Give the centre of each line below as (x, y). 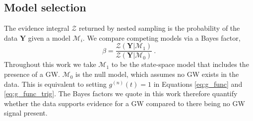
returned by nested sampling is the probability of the (159, 28)
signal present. (26, 113)
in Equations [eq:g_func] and (198, 84)
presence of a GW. (32, 74)
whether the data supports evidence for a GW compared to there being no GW (125, 103)
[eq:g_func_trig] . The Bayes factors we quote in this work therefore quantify (121, 93)
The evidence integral (37, 28)
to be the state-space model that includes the (180, 64)
